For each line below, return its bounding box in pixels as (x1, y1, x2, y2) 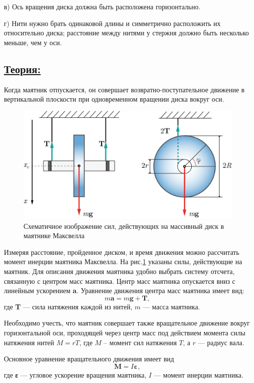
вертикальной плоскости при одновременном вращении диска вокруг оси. (4, 94, 224, 104)
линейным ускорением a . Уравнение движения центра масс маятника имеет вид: (4, 285, 244, 296)
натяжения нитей (4, 337, 54, 347)
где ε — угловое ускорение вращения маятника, (4, 369, 147, 380)
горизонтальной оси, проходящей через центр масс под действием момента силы (4, 327, 246, 337)
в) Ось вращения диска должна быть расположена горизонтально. (4, 1, 201, 11)
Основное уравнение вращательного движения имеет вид (4, 354, 174, 364)
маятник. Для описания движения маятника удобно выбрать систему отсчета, (4, 266, 235, 276)
